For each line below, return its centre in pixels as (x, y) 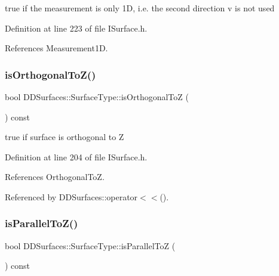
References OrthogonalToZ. (55, 177)
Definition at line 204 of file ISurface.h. (76, 156)
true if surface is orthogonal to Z (65, 137)
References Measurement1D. (56, 48)
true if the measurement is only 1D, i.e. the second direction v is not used (140, 8)
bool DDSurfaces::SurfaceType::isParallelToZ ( (90, 245)
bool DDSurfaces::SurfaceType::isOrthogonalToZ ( (97, 97)
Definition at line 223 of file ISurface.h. (76, 28)
